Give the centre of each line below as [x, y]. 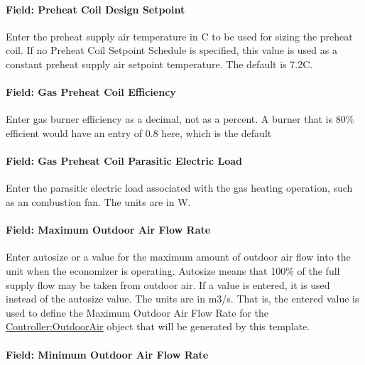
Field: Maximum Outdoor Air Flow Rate [108, 230]
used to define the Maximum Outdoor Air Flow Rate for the [137, 312]
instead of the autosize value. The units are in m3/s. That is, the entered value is [182, 299]
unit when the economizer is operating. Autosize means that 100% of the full [173, 270]
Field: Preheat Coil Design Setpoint [96, 9]
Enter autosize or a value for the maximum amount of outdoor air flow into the [178, 257]
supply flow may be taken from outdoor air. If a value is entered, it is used [168, 284]
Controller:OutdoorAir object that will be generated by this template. [158, 326]
